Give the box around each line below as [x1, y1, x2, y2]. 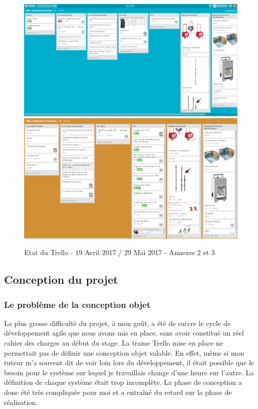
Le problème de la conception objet [4, 298, 151, 310]
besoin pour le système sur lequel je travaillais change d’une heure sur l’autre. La [4, 367, 254, 377]
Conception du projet [4, 272, 118, 287]
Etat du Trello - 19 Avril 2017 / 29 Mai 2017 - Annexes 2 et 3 [24, 247, 215, 258]
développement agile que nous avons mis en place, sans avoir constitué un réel [4, 328, 244, 338]
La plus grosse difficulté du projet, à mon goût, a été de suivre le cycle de [4, 317, 231, 328]
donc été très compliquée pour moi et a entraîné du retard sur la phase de [4, 387, 232, 397]
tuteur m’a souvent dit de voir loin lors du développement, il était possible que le [4, 357, 254, 368]
